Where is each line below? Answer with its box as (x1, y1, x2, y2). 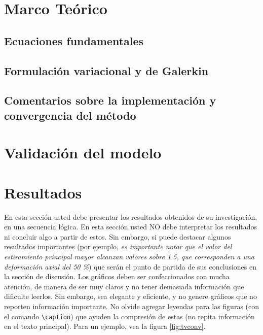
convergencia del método (4, 107, 136, 123)
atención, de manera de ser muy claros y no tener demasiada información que (4, 281, 244, 291)
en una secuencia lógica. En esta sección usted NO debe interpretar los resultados (4, 221, 257, 232)
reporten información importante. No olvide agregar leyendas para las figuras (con (4, 300, 259, 311)
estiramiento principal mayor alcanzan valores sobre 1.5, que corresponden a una (4, 251, 255, 261)
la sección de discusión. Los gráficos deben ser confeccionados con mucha (4, 271, 230, 282)
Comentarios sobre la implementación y (4, 92, 216, 108)
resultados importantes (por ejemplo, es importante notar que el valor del (4, 241, 232, 252)
